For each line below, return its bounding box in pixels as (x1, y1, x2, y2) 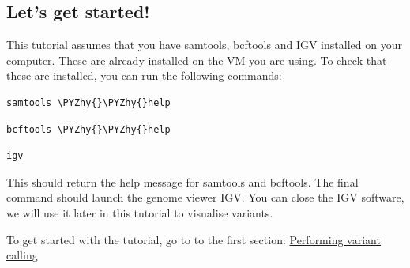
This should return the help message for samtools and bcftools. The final (6, 173, 359, 190)
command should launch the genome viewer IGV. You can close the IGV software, (6, 189, 404, 206)
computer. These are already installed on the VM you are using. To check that (6, 51, 387, 68)
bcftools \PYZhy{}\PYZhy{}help (6, 123, 171, 135)
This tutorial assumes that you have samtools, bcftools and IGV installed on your (6, 36, 402, 53)
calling (6, 247, 38, 263)
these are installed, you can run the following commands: (6, 67, 282, 84)
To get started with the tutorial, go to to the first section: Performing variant (6, 231, 381, 247)
